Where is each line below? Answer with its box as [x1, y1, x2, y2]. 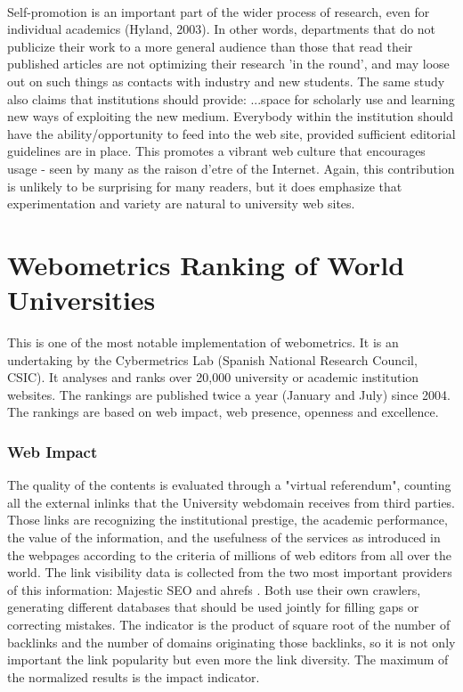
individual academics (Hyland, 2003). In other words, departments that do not [7, 20, 436, 38]
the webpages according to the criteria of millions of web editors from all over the [7, 545, 451, 564]
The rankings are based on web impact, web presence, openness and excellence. [7, 403, 439, 421]
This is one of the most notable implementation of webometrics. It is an [7, 333, 399, 352]
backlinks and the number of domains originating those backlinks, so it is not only [7, 632, 456, 651]
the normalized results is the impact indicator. [7, 667, 260, 686]
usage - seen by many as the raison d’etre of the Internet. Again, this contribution [7, 159, 455, 177]
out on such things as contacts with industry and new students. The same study [7, 71, 445, 90]
